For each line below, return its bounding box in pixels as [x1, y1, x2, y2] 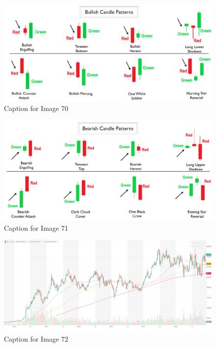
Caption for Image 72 [4, 334, 68, 344]
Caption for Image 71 [4, 222, 68, 233]
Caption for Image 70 [4, 103, 68, 113]
